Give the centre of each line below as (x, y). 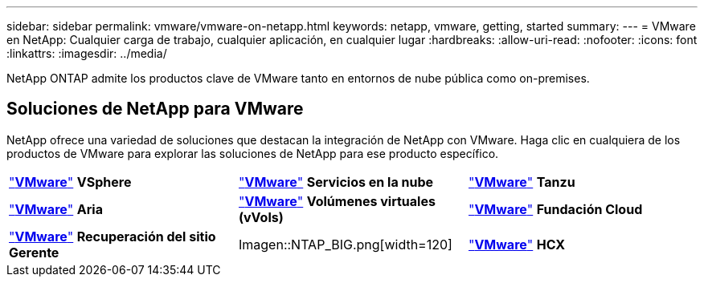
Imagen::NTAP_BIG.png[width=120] (345, 244)
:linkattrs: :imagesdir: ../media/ (87, 53)
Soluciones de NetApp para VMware (155, 109)
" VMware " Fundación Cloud (555, 209)
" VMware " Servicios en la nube (336, 182)
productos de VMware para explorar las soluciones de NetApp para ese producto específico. (253, 153)
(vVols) (261, 217)
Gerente (34, 252)
